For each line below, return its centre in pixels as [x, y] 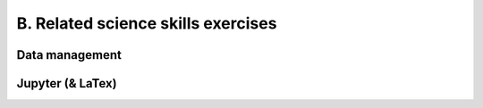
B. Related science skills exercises [147, 23]
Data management [69, 55]
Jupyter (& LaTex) [67, 83]
